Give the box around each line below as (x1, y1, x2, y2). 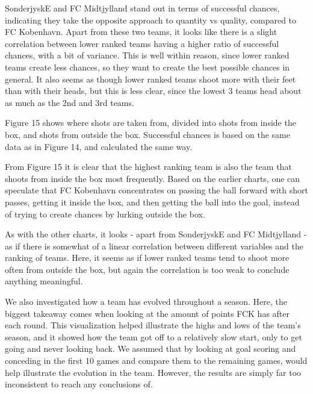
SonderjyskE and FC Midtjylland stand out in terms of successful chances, (5, 2, 280, 14)
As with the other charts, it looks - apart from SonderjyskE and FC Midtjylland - (5, 228, 307, 240)
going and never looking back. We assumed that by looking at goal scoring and (5, 342, 296, 355)
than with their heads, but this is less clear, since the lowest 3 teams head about (5, 84, 302, 97)
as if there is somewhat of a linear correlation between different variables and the (5, 239, 303, 252)
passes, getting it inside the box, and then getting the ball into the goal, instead (5, 195, 300, 208)
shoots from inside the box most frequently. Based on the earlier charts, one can (5, 172, 300, 184)
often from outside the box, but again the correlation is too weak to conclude (5, 263, 290, 275)
